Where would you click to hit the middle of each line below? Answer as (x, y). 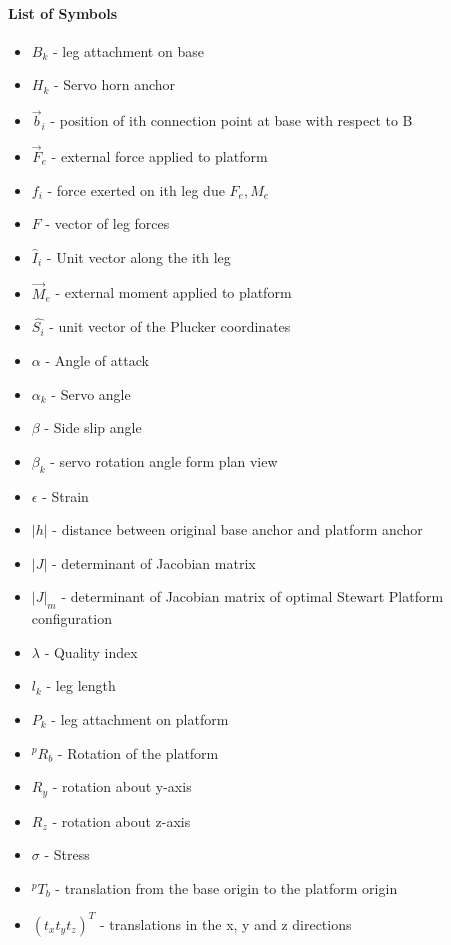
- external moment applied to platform (173, 292)
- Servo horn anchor (114, 84)
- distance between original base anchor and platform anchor (237, 529)
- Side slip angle (93, 427)
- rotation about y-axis (122, 786)
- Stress (67, 854)
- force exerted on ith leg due (136, 189)
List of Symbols (63, 12)
